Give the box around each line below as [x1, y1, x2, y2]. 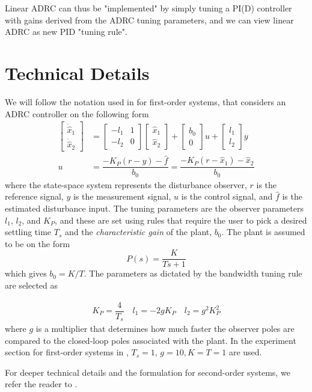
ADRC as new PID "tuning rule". [5, 25, 127, 38]
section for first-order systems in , [5, 346, 129, 358]
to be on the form [5, 237, 70, 250]
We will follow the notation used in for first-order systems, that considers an [5, 95, 286, 108]
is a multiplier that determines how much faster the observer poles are [35, 322, 295, 335]
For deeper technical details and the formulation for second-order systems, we [5, 366, 290, 378]
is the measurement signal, [73, 190, 171, 203]
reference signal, [5, 190, 64, 203]
